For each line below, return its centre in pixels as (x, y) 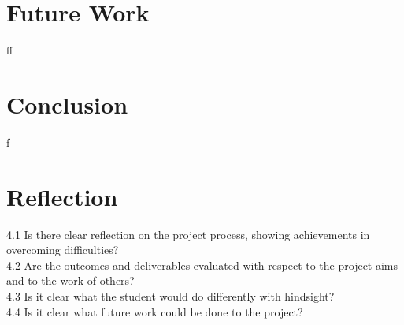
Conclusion (67, 104)
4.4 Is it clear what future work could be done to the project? (155, 311)
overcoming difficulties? (63, 250)
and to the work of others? (70, 280)
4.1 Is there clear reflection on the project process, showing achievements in (188, 234)
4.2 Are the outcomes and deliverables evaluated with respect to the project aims (202, 265)
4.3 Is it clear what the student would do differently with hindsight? (170, 295)
